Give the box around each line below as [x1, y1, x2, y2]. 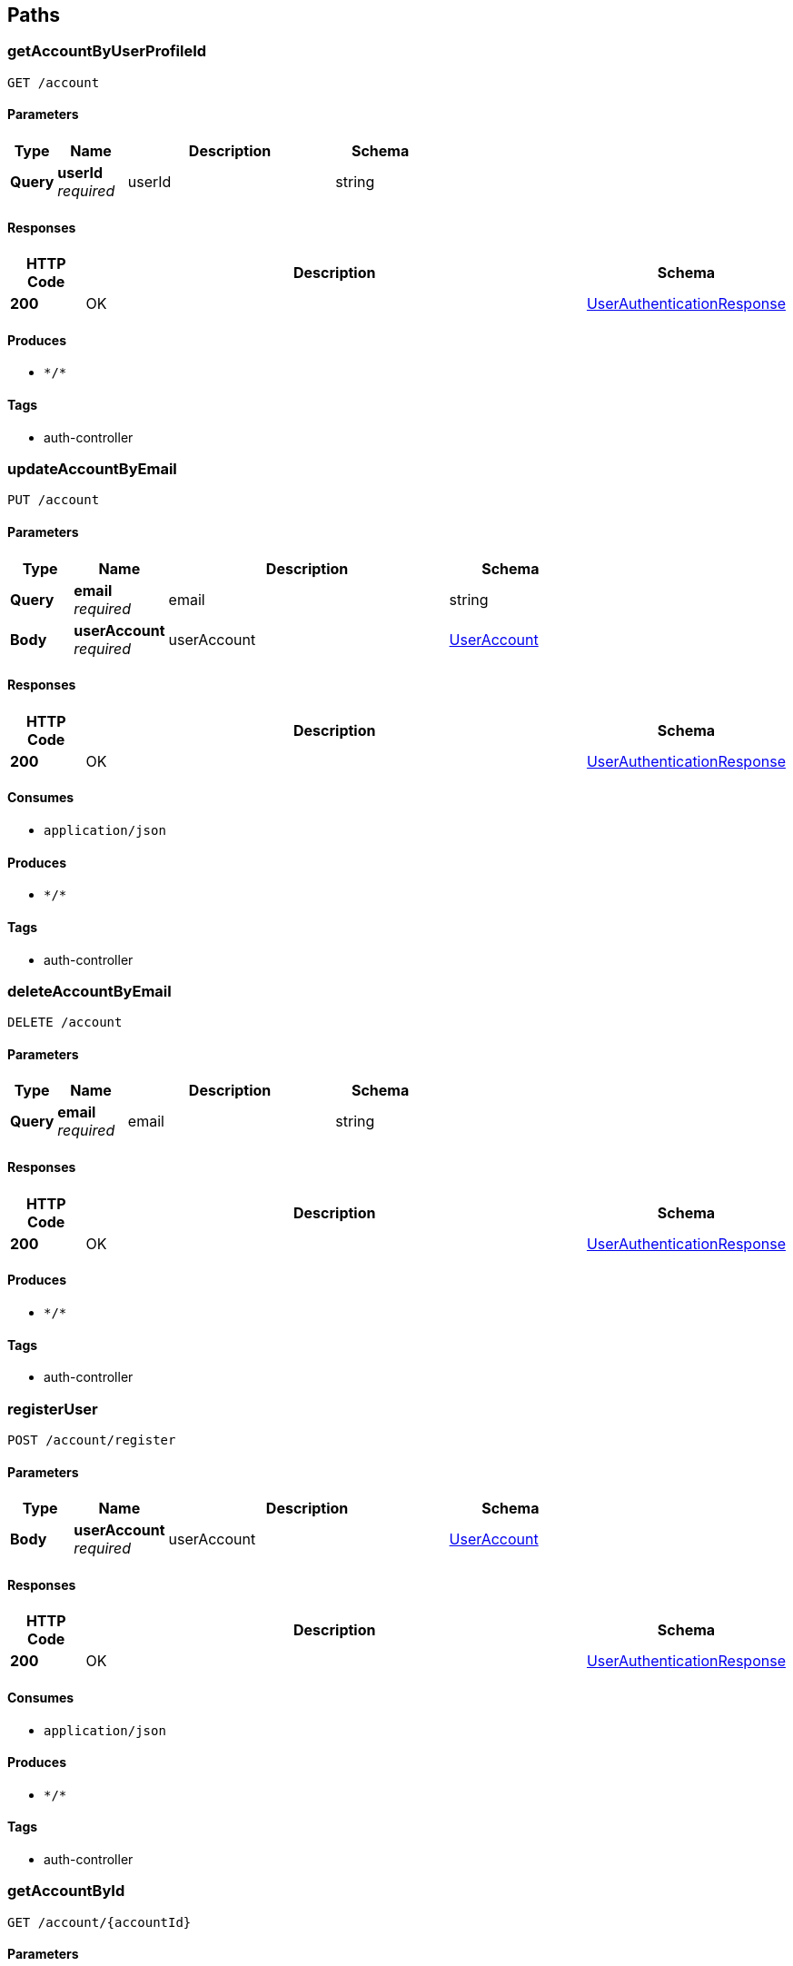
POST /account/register [7, 1432, 176, 1447]
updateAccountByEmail [7, 460, 177, 479]
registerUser [7, 1399, 98, 1418]
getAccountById [7, 1882, 125, 1901]
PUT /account [7, 492, 100, 508]
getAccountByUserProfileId [7, 42, 207, 61]
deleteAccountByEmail [7, 981, 172, 1000]
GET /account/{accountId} [7, 1914, 192, 1930]
